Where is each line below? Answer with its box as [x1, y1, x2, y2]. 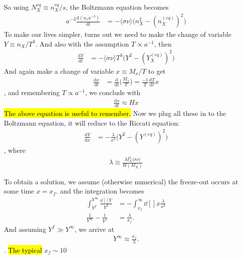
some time [4, 186, 34, 196]
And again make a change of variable [4, 65, 114, 76]
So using [4, 2, 29, 12]
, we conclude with [85, 87, 141, 97]
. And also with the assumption [35, 38, 129, 49]
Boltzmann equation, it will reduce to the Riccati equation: [4, 117, 180, 128]
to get [148, 65, 166, 76]
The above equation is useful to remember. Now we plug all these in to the [4, 108, 226, 118]
